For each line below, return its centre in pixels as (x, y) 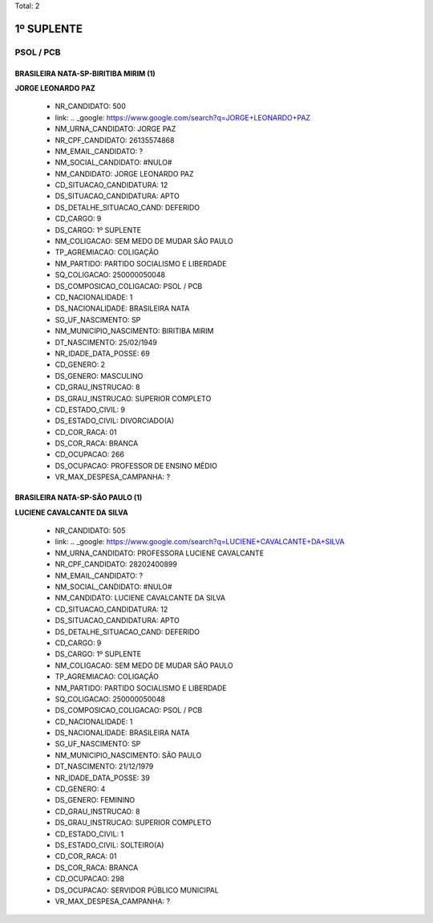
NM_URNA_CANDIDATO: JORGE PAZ (115, 129)
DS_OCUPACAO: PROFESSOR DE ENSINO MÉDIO (136, 466)
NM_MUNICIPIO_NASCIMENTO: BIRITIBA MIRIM (134, 331)
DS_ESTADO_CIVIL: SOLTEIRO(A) (109, 845)
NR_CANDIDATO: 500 (90, 106)
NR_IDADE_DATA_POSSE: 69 (102, 353)
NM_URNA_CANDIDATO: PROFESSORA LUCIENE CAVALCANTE (160, 553)
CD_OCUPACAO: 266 (89, 454)
